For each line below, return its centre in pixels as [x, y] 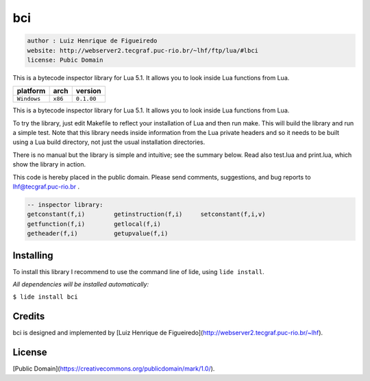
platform [31, 91]
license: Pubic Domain [65, 60]
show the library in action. [49, 164]
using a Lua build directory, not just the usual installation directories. [109, 142]
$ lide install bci [45, 297]
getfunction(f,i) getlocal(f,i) [94, 224]
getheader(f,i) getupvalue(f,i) [98, 234]
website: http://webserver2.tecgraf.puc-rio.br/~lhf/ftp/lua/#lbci [143, 50]
